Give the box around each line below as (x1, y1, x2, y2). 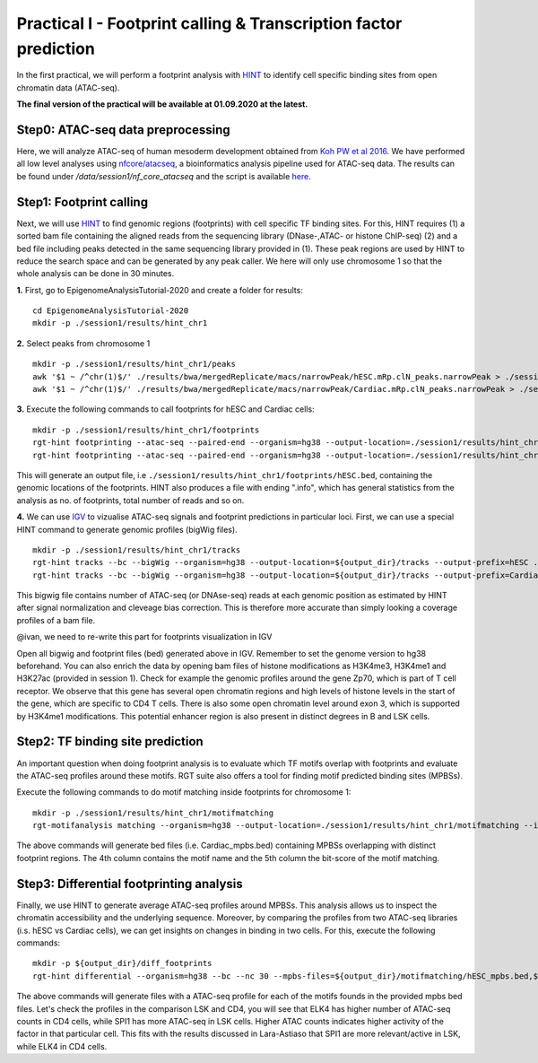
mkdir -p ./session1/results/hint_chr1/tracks (32, 545, 241, 555)
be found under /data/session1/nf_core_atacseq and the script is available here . (16, 170, 311, 181)
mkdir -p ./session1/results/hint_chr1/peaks (32, 359, 237, 370)
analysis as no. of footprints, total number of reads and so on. (16, 494, 245, 506)
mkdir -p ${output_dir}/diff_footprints (32, 958, 213, 969)
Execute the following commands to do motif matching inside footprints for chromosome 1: (16, 787, 351, 797)
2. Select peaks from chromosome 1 (16, 337, 151, 349)
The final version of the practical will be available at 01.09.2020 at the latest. (16, 99, 308, 109)
